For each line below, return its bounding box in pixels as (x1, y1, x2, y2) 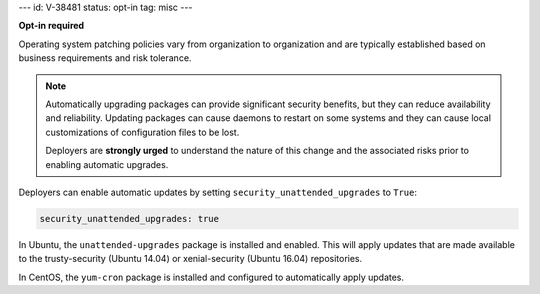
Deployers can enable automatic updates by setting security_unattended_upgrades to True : (18, 186, 417, 198)
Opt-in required (18, 20, 85, 32)
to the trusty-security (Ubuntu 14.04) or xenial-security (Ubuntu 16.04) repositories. (18, 253, 363, 265)
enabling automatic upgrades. (45, 158, 169, 170)
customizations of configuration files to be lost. (45, 126, 240, 138)
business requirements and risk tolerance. (18, 52, 192, 64)
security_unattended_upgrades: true (39, 213, 220, 224)
